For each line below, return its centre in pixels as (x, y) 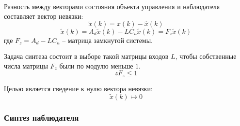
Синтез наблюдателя (41, 117)
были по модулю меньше (96, 65)
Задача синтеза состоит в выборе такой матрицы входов (86, 56)
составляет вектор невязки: (44, 16)
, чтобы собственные (206, 56)
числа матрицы (26, 65)
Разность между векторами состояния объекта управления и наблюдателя (112, 6)
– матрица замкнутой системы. (108, 40)
